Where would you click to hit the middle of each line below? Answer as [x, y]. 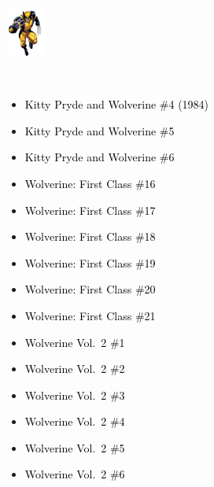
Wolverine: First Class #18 [90, 236]
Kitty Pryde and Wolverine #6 [100, 157]
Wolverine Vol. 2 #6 [75, 474]
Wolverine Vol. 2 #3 [75, 395]
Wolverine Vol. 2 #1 [75, 342]
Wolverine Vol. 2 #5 [75, 447]
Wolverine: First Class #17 [90, 210]
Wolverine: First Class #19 [90, 262]
